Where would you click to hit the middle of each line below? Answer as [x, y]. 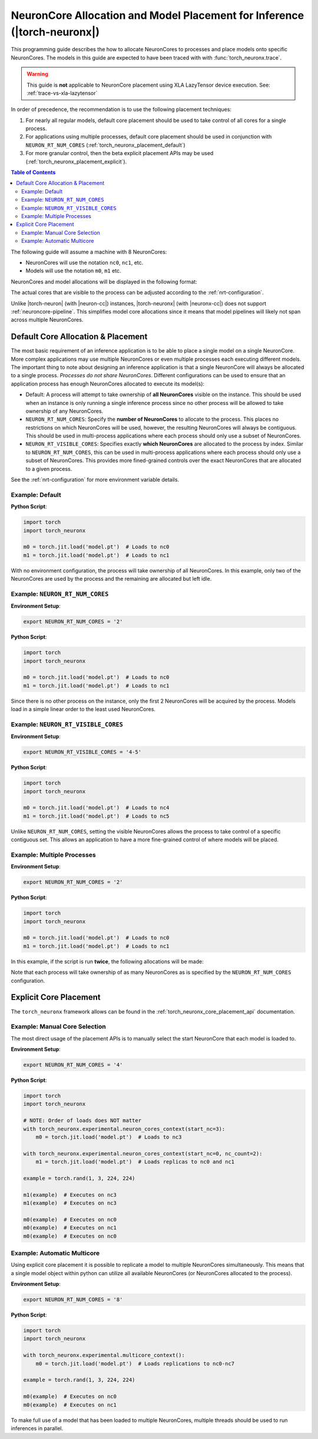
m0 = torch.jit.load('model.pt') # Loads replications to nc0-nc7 [135, 1364]
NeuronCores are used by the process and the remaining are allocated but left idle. [111, 579]
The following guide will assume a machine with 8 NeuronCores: [89, 252]
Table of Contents [33, 172]
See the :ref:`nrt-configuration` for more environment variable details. [95, 480]
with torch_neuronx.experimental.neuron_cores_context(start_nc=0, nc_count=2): [143, 1153]
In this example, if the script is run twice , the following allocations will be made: [107, 961]
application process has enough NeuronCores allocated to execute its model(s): [108, 384]
